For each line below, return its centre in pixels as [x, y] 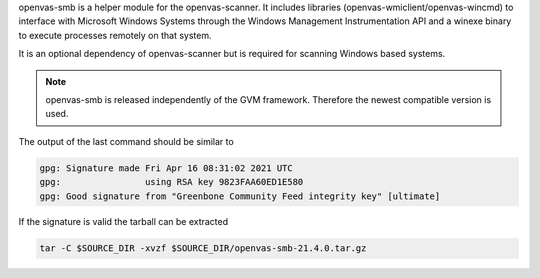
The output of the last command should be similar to [126, 141]
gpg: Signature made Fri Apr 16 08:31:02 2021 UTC [166, 168]
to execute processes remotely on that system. [115, 35]
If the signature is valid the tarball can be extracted [123, 222]
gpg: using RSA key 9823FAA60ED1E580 [171, 182]
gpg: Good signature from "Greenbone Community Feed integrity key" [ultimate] [240, 196]
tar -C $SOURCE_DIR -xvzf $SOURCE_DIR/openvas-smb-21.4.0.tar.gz [203, 248]
